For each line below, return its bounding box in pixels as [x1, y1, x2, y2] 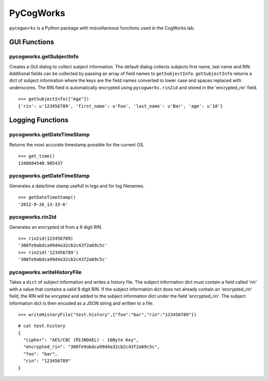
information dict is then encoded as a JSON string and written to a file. [9, 300, 154, 306]
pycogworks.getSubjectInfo [9, 53, 79, 60]
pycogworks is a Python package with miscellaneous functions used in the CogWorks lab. [9, 25, 195, 31]
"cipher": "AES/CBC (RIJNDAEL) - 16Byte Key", [23, 337, 139, 343]
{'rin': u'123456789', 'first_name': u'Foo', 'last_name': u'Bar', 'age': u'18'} [18, 103, 223, 109]
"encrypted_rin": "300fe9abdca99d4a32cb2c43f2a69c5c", [23, 344, 160, 350]
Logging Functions [9, 116, 69, 124]
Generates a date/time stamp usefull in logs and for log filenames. [9, 183, 144, 189]
